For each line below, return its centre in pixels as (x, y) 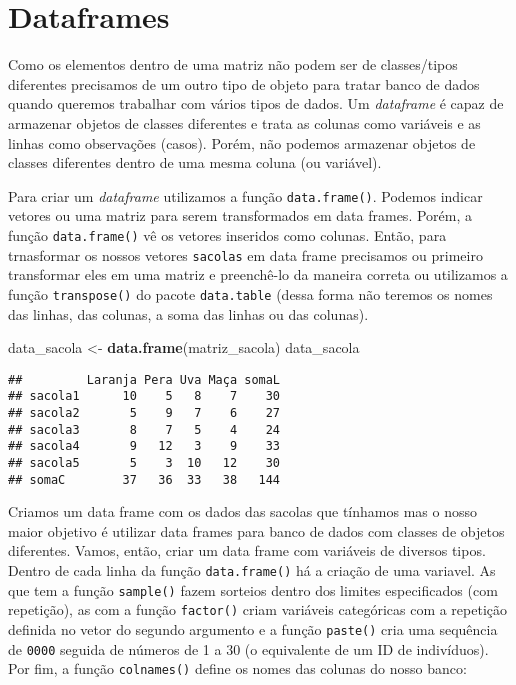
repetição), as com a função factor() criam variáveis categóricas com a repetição (258, 609)
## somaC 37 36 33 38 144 (144, 479)
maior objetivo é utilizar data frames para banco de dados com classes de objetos (256, 530)
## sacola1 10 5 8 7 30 (144, 396)
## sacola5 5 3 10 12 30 (144, 462)
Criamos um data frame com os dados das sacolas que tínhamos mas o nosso (242, 511)
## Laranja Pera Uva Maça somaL (144, 379)
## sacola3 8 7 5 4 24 (144, 429)
